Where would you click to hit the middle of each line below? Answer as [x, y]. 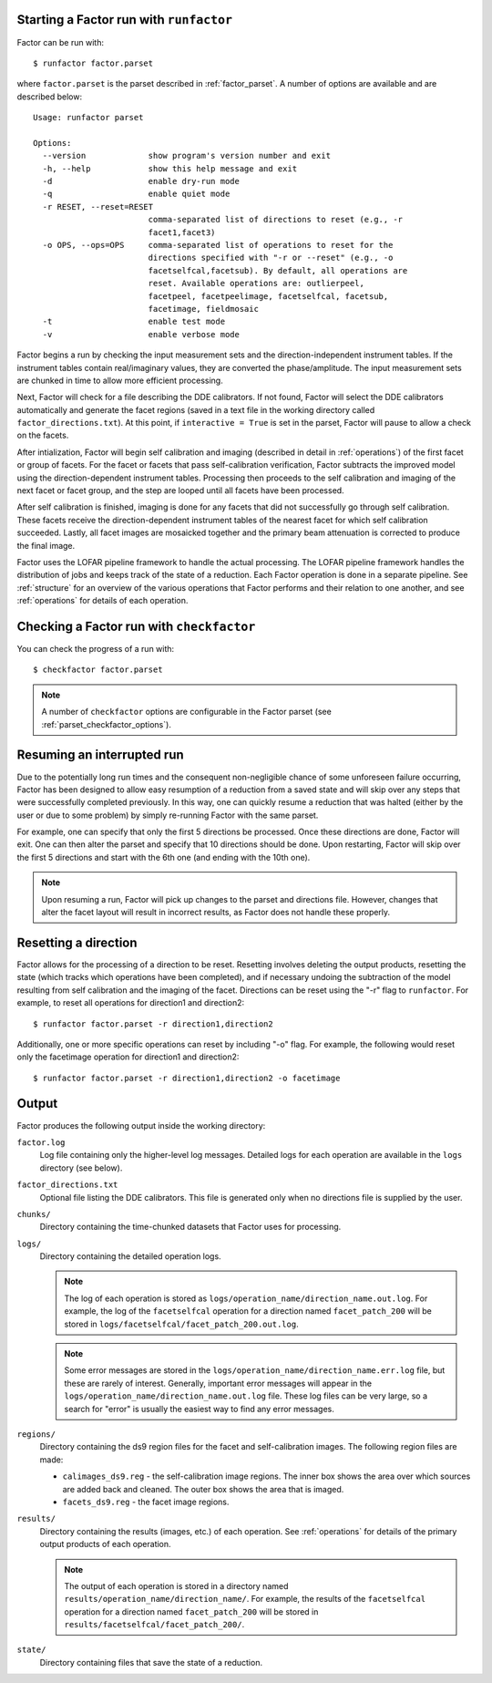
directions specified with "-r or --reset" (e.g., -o [271, 258]
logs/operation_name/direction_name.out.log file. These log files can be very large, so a [246, 1396]
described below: [49, 97]
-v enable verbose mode [141, 334]
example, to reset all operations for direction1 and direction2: [131, 1003]
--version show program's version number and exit [187, 156]
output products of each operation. [106, 1544]
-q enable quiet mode [136, 194]
